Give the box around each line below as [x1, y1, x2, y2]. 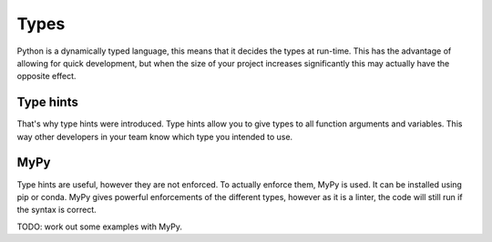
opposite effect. [16, 71, 77, 82]
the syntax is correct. [16, 205, 97, 216]
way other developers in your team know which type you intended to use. [16, 131, 293, 142]
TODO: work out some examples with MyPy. [16, 221, 182, 232]
